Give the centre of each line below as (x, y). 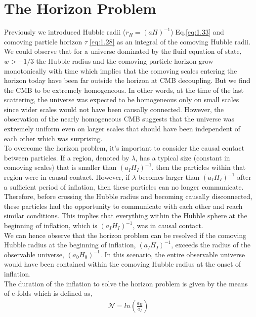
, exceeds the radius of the (211, 245)
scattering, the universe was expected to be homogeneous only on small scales (122, 99)
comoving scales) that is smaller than (60, 167)
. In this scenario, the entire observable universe (172, 254)
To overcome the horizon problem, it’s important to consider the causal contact (124, 148)
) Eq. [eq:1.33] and (197, 32)
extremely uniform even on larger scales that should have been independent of (122, 129)
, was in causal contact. (168, 225)
